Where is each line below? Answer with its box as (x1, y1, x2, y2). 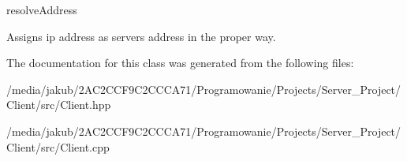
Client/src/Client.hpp (6, 96, 111, 113)
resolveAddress (6, 2, 77, 17)
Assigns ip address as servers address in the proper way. (6, 28, 276, 44)
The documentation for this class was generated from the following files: (6, 54, 354, 71)
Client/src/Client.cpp (6, 138, 110, 155)
